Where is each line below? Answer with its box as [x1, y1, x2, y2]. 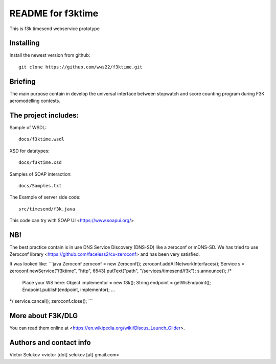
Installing [9, 39, 40, 47]
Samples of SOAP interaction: [9, 171, 72, 177]
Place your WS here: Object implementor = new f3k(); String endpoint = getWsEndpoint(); [22, 279, 211, 285]
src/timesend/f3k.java [18, 206, 76, 212]
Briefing [9, 77, 36, 86]
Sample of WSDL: [9, 125, 47, 131]
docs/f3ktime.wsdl [18, 136, 65, 142]
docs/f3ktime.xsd [18, 160, 62, 165]
